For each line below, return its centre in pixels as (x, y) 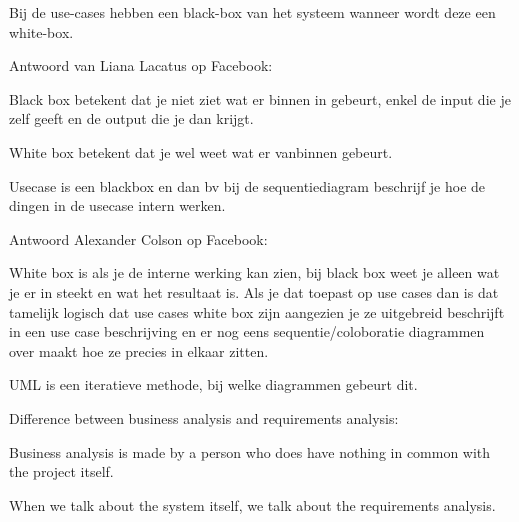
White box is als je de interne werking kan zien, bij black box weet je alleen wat (254, 272)
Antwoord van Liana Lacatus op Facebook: (141, 65)
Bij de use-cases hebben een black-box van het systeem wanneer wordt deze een (252, 12)
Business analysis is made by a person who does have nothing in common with (250, 451)
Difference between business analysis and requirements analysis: (204, 417)
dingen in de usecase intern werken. (117, 205)
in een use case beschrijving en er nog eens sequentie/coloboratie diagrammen (247, 331)
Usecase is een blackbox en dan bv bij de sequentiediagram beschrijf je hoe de (247, 185)
